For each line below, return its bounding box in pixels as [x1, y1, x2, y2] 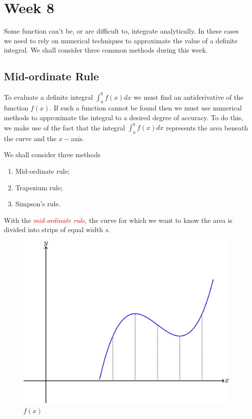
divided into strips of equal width [4, 224, 103, 235]
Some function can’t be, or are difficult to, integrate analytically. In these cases [4, 26, 239, 36]
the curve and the [4, 133, 57, 143]
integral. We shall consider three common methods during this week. [4, 45, 208, 55]
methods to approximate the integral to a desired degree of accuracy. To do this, [4, 112, 243, 122]
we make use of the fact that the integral [4, 122, 125, 132]
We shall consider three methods [4, 149, 101, 160]
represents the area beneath [166, 122, 248, 132]
